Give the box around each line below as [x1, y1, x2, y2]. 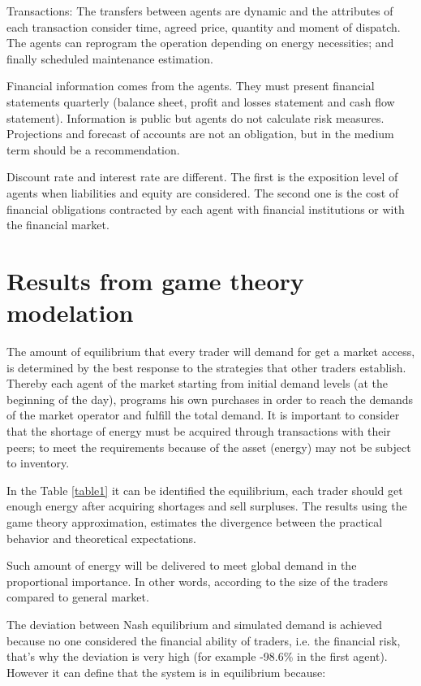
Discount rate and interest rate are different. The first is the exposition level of [6, 168, 398, 185]
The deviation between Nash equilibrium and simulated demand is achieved [6, 615, 383, 632]
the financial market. [6, 216, 110, 233]
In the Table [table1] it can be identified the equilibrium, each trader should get [6, 481, 403, 498]
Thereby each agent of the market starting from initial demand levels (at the [6, 375, 389, 392]
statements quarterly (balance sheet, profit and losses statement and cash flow [6, 93, 395, 110]
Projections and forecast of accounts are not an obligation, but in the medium [6, 125, 394, 142]
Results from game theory [6, 263, 304, 297]
